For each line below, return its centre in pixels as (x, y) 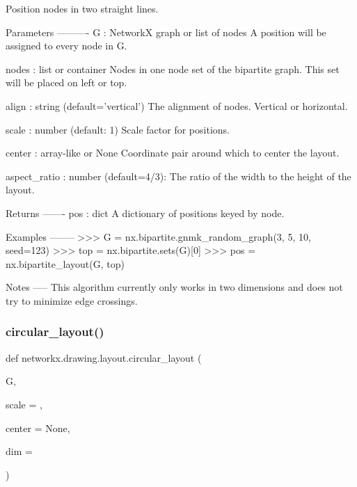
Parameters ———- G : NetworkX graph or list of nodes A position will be (166, 32)
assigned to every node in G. (66, 46)
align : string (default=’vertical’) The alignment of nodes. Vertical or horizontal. (177, 105)
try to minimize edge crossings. (72, 300)
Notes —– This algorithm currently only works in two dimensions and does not (174, 287)
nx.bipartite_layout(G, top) (65, 263)
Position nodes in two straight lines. (82, 8)
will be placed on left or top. (66, 82)
